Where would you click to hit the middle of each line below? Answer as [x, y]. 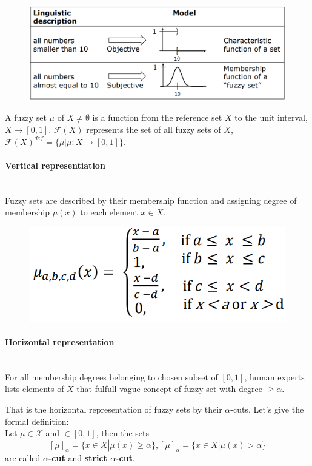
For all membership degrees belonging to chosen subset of [111, 377]
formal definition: [37, 421]
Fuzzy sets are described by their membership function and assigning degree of [151, 200]
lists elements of [35, 389]
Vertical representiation [55, 165]
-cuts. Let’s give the [267, 409]
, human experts [274, 377]
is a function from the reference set [157, 117]
